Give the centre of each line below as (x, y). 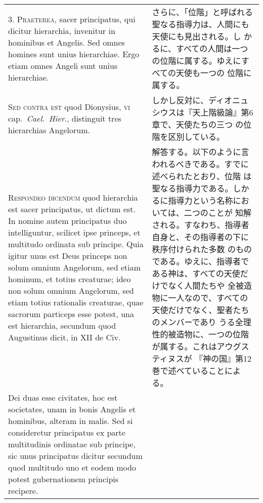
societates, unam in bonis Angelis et (72, 409)
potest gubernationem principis (63, 479)
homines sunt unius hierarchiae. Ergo (74, 54)
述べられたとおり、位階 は (202, 176)
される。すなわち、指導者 (201, 225)
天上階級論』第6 (223, 112)
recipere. (23, 491)
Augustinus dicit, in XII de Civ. (64, 337)
